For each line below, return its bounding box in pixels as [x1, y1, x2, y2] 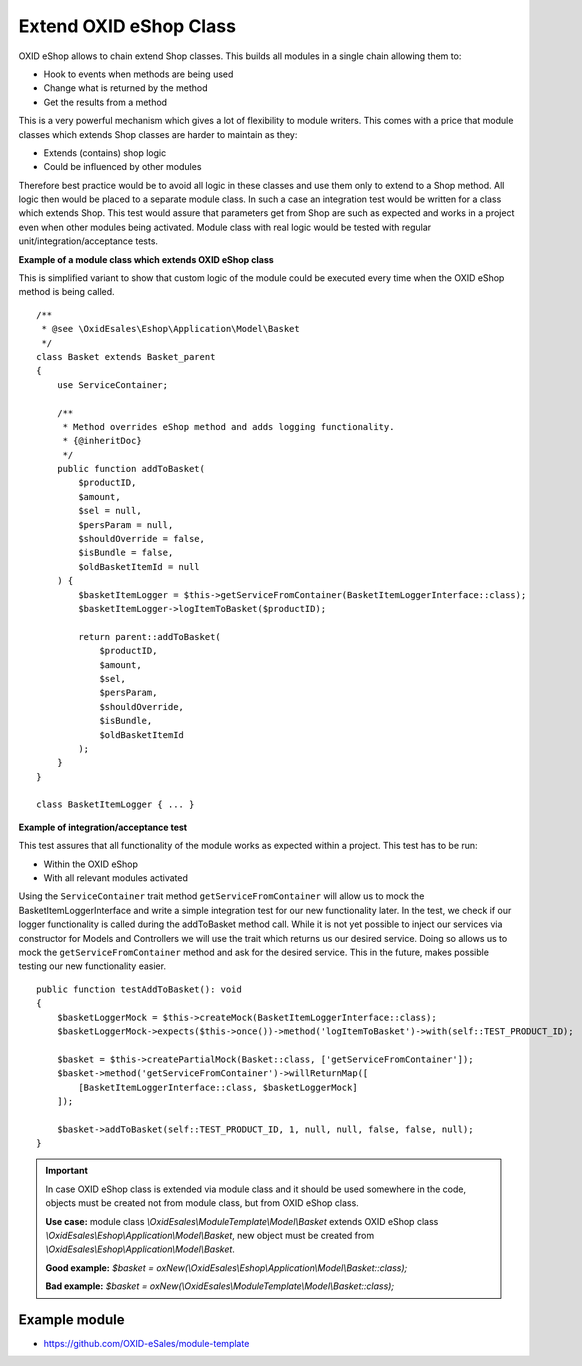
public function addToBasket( [56, 463, 205, 475]
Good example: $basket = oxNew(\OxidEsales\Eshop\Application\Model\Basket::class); [45, 1261, 408, 1274]
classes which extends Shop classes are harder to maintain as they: [18, 128, 298, 140]
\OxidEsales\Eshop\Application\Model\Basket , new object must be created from [45, 1230, 375, 1242]
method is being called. [18, 286, 115, 298]
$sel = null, [78, 505, 142, 517]
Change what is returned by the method [43, 82, 208, 94]
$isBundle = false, [78, 547, 174, 559]
